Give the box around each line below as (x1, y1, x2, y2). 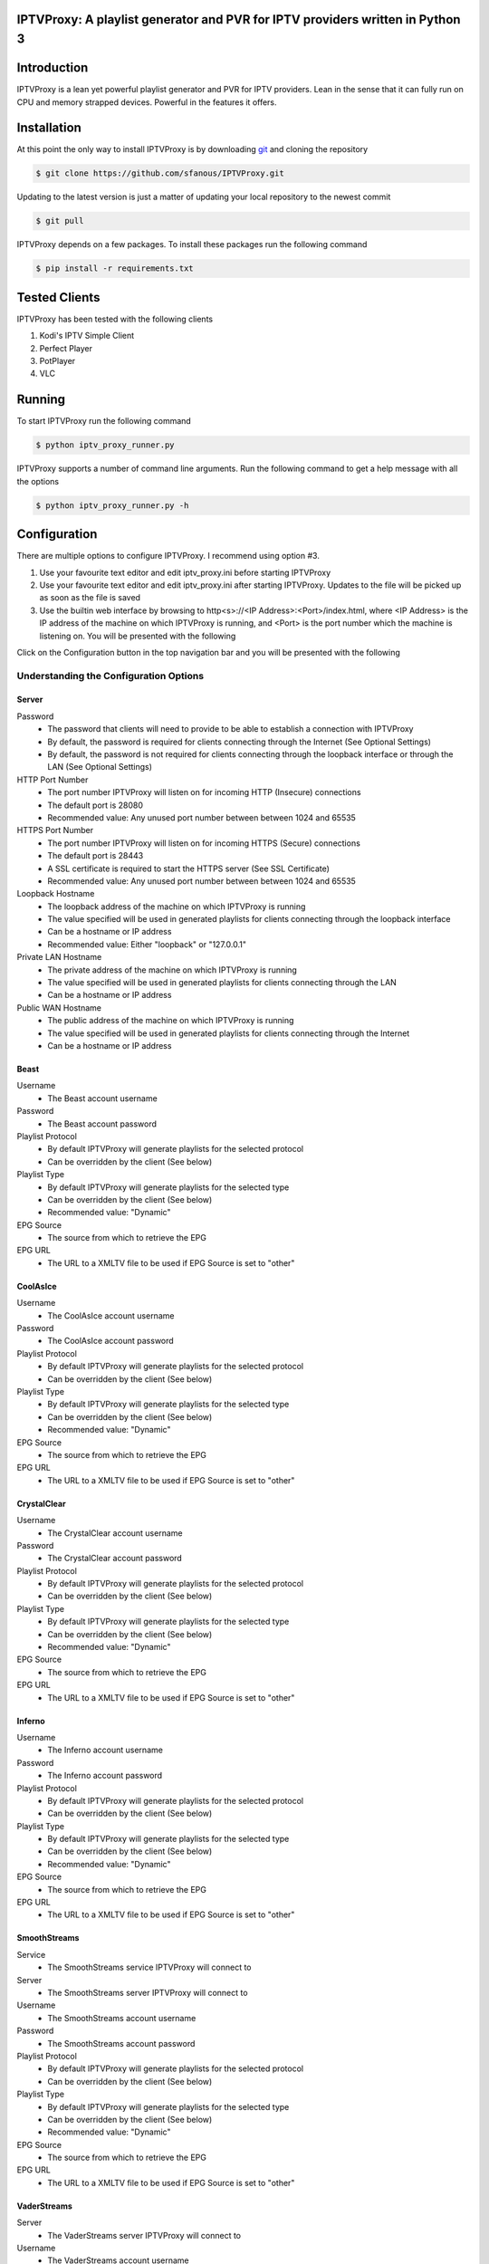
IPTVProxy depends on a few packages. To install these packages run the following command (16, 239, 368, 250)
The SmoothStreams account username (47, 2012, 197, 2023)
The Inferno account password (47, 1770, 163, 1781)
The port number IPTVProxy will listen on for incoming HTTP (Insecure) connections (47, 787, 361, 798)
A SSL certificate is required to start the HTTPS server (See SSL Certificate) (47, 863, 331, 874)
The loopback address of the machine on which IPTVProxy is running (47, 901, 306, 912)
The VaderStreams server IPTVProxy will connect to (47, 2230, 242, 2240)
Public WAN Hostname (16, 1002, 101, 1013)
